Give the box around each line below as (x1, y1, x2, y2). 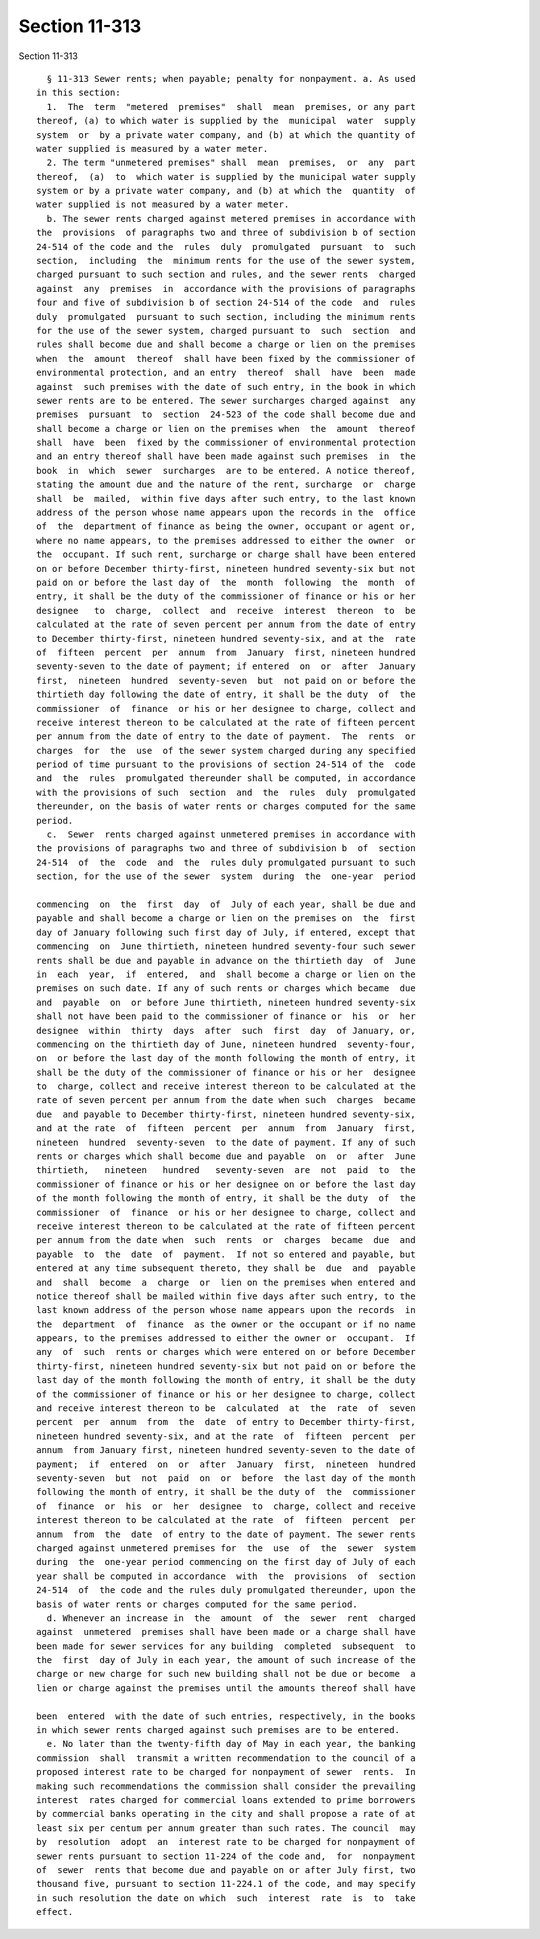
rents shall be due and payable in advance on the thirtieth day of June (36, 955, 416, 966)
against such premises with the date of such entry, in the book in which (36, 381, 416, 392)
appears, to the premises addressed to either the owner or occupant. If (36, 1333, 416, 1344)
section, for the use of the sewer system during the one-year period (36, 871, 416, 882)
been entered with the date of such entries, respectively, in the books (36, 1710, 416, 1722)
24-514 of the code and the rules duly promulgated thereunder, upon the (36, 1585, 416, 1596)
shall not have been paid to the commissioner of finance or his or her (36, 1011, 416, 1022)
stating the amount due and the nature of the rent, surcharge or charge (36, 479, 416, 490)
